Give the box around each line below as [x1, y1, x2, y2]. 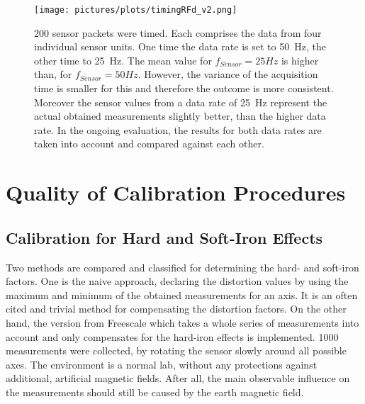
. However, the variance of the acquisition [137, 67, 318, 82]
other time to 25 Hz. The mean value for [34, 52, 212, 67]
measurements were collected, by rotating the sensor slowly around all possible [6, 343, 347, 358]
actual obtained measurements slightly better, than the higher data [34, 108, 326, 123]
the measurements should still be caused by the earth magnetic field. [6, 384, 304, 399]
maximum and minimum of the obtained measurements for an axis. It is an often [6, 287, 358, 302]
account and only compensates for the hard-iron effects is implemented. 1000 [6, 329, 339, 344]
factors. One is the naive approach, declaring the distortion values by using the [6, 274, 349, 288]
